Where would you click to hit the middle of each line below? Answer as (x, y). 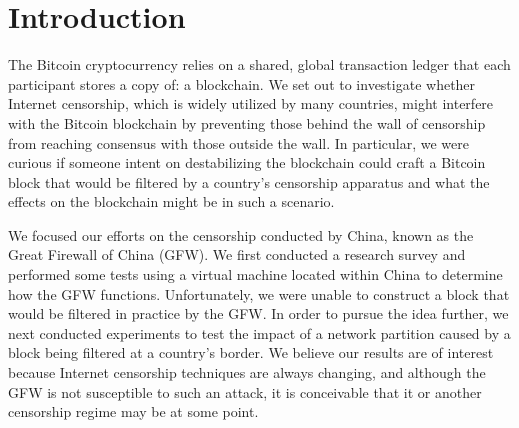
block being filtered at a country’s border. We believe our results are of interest (251, 352)
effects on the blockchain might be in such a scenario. (171, 201)
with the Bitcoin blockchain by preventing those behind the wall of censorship (247, 122)
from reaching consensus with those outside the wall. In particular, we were (238, 142)
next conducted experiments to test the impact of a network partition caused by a (259, 332)
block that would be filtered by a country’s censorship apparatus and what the (249, 181)
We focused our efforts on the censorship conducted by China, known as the (241, 234)
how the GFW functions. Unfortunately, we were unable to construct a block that (259, 293)
